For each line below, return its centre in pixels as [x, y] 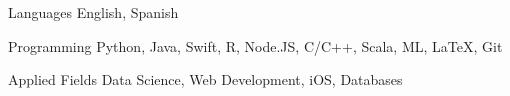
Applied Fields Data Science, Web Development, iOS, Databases [205, 79]
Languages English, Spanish [93, 12]
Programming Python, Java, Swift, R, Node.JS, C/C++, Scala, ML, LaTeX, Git [255, 45]
